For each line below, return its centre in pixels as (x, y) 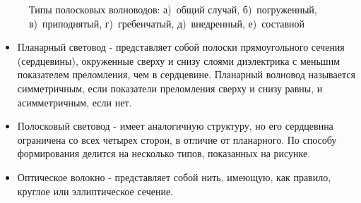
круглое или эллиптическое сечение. (95, 191)
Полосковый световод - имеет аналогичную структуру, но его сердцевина (175, 126)
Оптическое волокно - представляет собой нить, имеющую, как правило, (174, 177)
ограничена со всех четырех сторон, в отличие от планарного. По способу (177, 139)
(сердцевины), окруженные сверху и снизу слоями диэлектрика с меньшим (179, 60)
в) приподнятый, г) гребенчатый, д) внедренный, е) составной (167, 23)
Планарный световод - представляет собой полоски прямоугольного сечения (181, 47)
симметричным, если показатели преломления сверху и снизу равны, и (170, 88)
